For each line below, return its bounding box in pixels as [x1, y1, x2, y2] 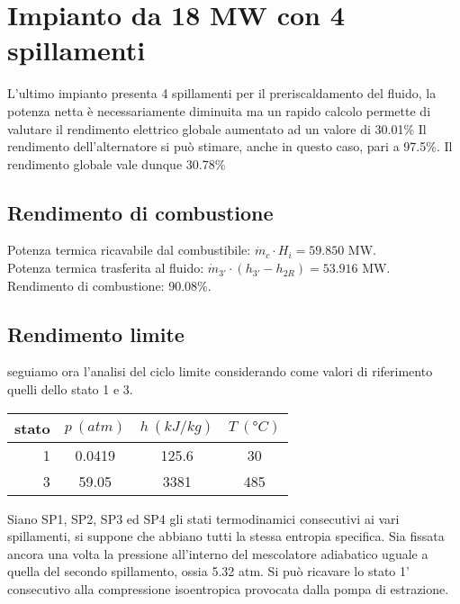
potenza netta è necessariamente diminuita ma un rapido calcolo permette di [7, 101, 431, 120]
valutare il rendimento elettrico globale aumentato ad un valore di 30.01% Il [7, 119, 427, 138]
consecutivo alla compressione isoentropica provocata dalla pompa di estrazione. [7, 580, 449, 599]
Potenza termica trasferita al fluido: [7, 258, 204, 277]
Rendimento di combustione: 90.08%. [7, 275, 212, 294]
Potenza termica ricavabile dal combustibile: [7, 240, 251, 259]
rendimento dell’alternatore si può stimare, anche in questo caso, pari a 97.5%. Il [7, 137, 453, 156]
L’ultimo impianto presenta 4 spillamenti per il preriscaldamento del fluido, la [7, 84, 437, 103]
